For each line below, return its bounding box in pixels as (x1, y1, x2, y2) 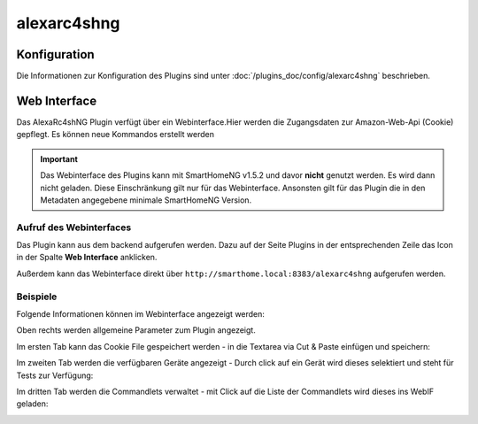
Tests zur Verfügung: (16, 370, 94, 381)
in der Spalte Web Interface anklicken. (16, 252, 158, 263)
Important (40, 153, 79, 164)
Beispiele (16, 290, 58, 303)
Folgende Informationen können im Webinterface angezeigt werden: (16, 308, 266, 319)
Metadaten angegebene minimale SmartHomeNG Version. (40, 195, 252, 205)
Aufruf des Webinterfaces (16, 221, 132, 234)
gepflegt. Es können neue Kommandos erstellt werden (16, 129, 214, 140)
